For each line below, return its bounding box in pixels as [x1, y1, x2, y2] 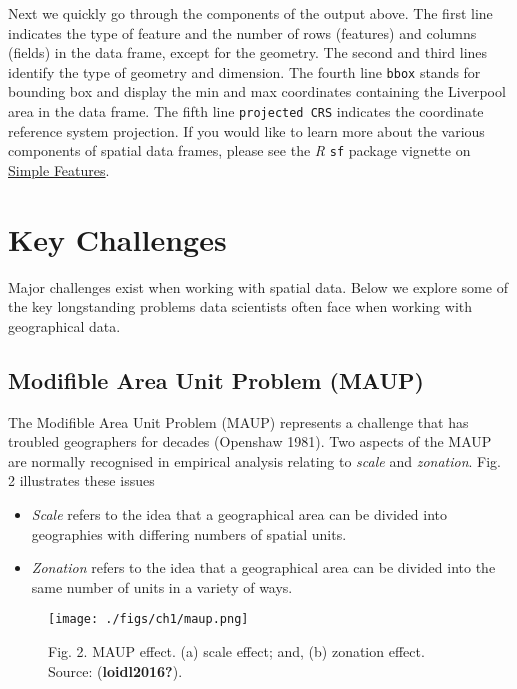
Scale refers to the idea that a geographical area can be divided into [31, 504, 448, 525]
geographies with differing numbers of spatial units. [31, 523, 347, 544]
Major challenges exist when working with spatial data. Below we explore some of [8, 276, 508, 297]
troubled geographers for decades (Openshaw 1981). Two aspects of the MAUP [8, 431, 492, 452]
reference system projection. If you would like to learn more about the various [8, 120, 485, 141]
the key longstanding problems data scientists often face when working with [8, 296, 473, 317]
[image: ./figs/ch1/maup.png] [48, 612, 249, 627]
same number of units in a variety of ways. [31, 576, 293, 597]
